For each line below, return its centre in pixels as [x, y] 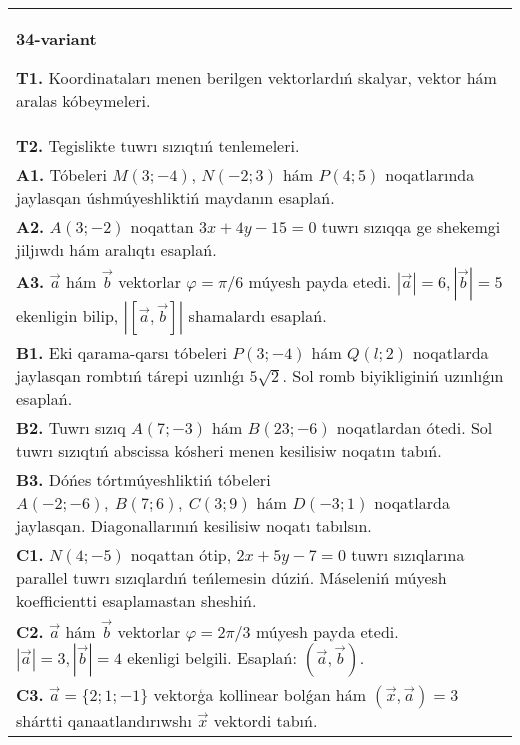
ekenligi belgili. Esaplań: [212, 657]
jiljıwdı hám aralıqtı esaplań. [116, 249]
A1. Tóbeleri [61, 174]
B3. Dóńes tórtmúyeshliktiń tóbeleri [143, 479]
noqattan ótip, [181, 554]
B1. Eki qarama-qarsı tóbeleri [121, 352]
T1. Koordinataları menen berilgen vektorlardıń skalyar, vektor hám [256, 77]
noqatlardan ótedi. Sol [414, 427]
